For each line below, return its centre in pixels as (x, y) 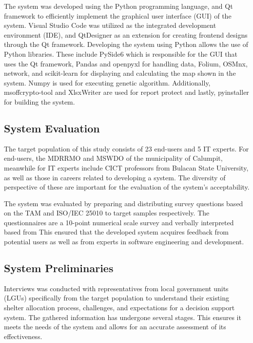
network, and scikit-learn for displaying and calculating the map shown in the (120, 73)
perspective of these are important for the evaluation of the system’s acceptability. (127, 187)
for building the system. (39, 101)
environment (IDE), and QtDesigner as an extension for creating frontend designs (126, 34)
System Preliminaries (59, 268)
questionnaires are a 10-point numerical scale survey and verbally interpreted (119, 222)
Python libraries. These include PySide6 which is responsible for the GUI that (121, 54)
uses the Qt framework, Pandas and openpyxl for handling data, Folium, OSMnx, (126, 63)
